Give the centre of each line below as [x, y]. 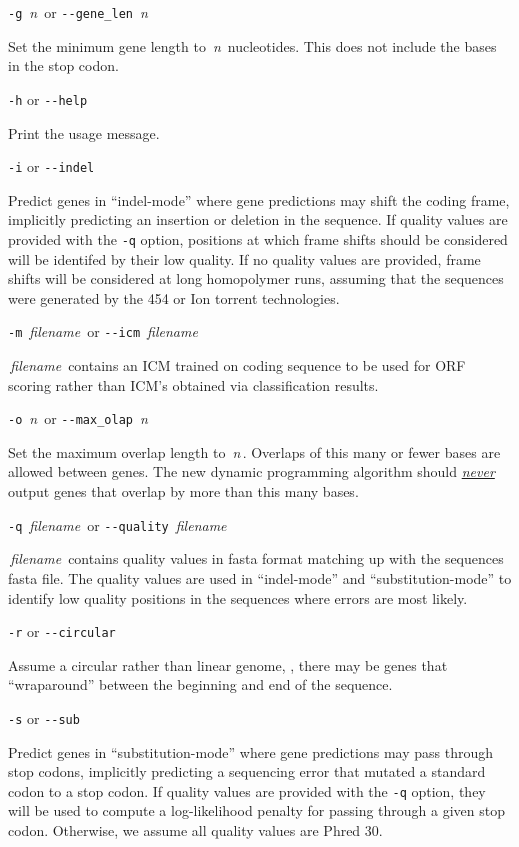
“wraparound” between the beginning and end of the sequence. [200, 684]
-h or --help [48, 98]
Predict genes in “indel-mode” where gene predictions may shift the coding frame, [259, 199]
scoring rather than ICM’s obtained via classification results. [193, 384]
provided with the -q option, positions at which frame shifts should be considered [258, 238]
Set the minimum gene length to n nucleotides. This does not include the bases [252, 45]
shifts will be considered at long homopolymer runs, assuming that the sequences [256, 278]
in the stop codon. [63, 65]
